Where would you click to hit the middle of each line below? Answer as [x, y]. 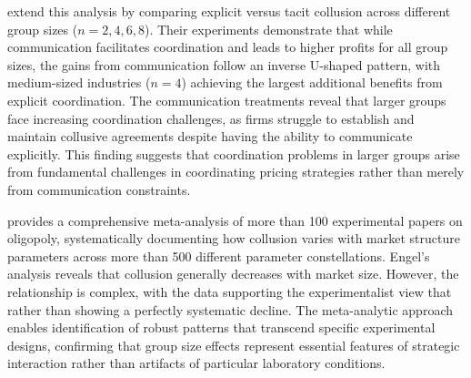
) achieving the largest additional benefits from [312, 82]
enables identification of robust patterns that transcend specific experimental [221, 327]
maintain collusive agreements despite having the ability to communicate [210, 136]
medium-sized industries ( [79, 82]
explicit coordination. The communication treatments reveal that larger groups [227, 100]
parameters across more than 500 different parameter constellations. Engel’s [219, 255]
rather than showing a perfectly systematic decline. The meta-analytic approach [230, 309]
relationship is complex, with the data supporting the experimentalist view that [230, 291]
